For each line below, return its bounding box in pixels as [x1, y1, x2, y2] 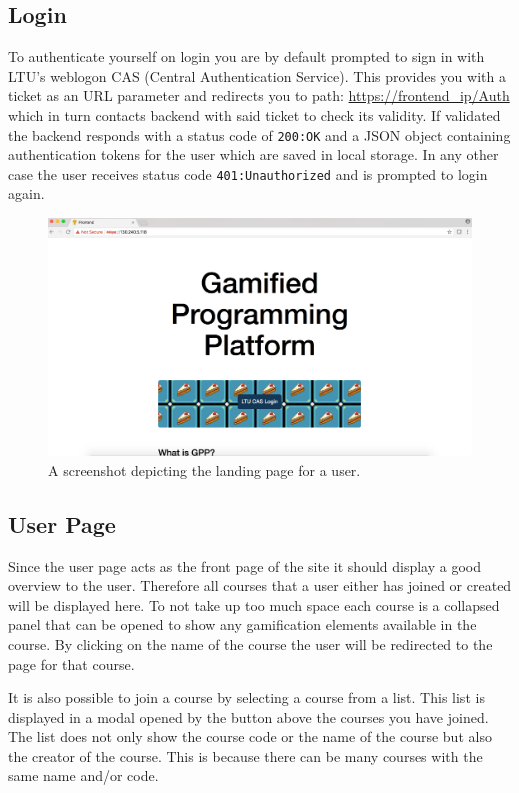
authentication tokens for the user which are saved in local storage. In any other [8, 144, 499, 165]
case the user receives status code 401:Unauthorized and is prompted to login [8, 163, 488, 184]
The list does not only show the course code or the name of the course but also [8, 726, 492, 747]
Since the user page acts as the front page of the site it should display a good [8, 555, 482, 576]
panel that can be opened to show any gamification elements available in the [8, 614, 477, 635]
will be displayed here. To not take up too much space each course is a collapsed [8, 594, 500, 615]
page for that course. [8, 653, 135, 674]
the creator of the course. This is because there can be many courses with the [8, 745, 483, 766]
